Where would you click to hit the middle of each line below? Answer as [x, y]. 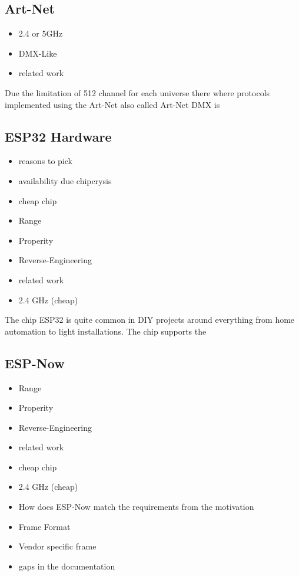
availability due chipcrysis [65, 180]
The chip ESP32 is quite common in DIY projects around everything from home [150, 320]
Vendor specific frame [57, 546]
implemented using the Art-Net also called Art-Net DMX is [112, 104]
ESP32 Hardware [58, 136]
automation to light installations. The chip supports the [106, 331]
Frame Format [44, 526]
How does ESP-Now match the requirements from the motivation [136, 507]
